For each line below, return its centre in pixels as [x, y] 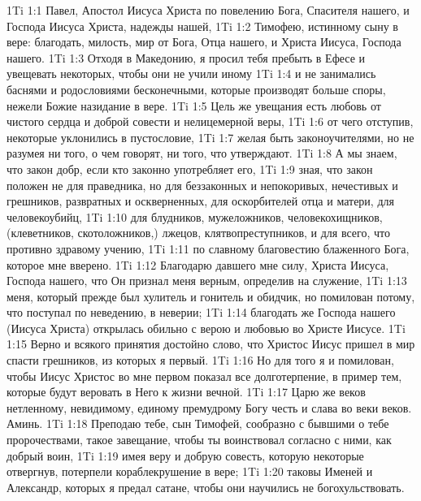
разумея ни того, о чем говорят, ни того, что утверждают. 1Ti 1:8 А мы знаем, [202, 153]
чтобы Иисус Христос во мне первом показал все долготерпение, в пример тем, [204, 376]
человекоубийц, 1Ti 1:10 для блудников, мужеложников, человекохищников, [195, 216]
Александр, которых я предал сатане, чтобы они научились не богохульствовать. [206, 487]
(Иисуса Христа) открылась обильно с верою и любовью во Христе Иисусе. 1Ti [206, 328]
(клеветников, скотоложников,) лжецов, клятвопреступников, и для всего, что [198, 233]
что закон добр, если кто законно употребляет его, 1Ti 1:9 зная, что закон [190, 168]
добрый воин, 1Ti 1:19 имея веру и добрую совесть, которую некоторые [185, 455]
